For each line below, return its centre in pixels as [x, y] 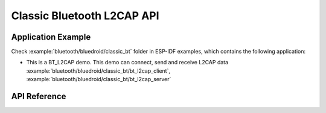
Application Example [51, 37]
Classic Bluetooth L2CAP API [85, 16]
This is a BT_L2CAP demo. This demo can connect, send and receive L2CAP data [127, 63]
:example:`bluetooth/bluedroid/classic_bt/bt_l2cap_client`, [98, 71]
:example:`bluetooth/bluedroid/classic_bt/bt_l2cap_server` [99, 79]
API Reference [39, 96]
